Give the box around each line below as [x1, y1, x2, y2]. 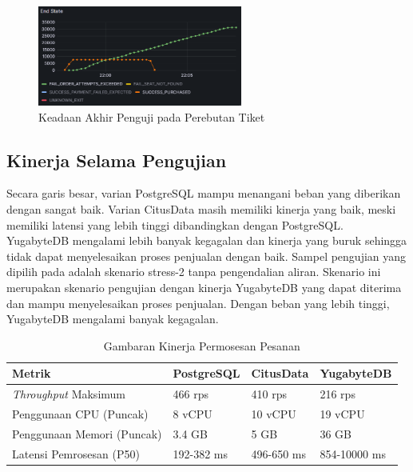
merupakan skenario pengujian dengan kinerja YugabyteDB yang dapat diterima [6, 279, 402, 296]
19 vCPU [320, 406, 365, 422]
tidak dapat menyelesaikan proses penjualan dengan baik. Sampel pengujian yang [6, 247, 407, 264]
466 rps [173, 386, 208, 402]
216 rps [320, 386, 355, 402]
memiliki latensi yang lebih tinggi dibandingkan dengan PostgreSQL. [6, 216, 344, 233]
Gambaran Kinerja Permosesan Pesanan [103, 337, 300, 354]
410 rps [251, 386, 287, 402]
